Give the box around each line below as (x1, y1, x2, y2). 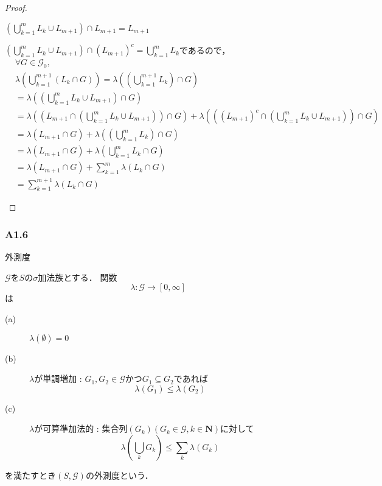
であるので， (179, 43, 231, 56)
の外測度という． (85, 469, 153, 481)
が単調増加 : (34, 372, 82, 385)
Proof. (5, 1, 27, 13)
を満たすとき (5, 469, 56, 481)
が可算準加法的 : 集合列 (34, 422, 128, 435)
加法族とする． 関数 (38, 270, 117, 283)
